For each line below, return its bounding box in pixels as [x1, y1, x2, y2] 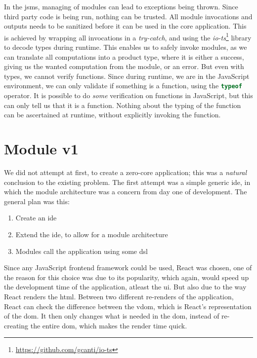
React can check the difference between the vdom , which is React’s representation [4, 301, 252, 311]
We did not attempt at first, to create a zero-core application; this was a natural [4, 167, 247, 177]
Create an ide [15, 213, 57, 223]
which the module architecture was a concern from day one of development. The [4, 186, 247, 197]
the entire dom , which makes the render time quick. [30, 320, 187, 330]
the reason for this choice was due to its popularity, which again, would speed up [4, 272, 249, 282]
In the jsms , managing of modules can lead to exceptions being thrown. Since [4, 1, 238, 11]
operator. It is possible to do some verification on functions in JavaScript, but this [4, 90, 253, 101]
